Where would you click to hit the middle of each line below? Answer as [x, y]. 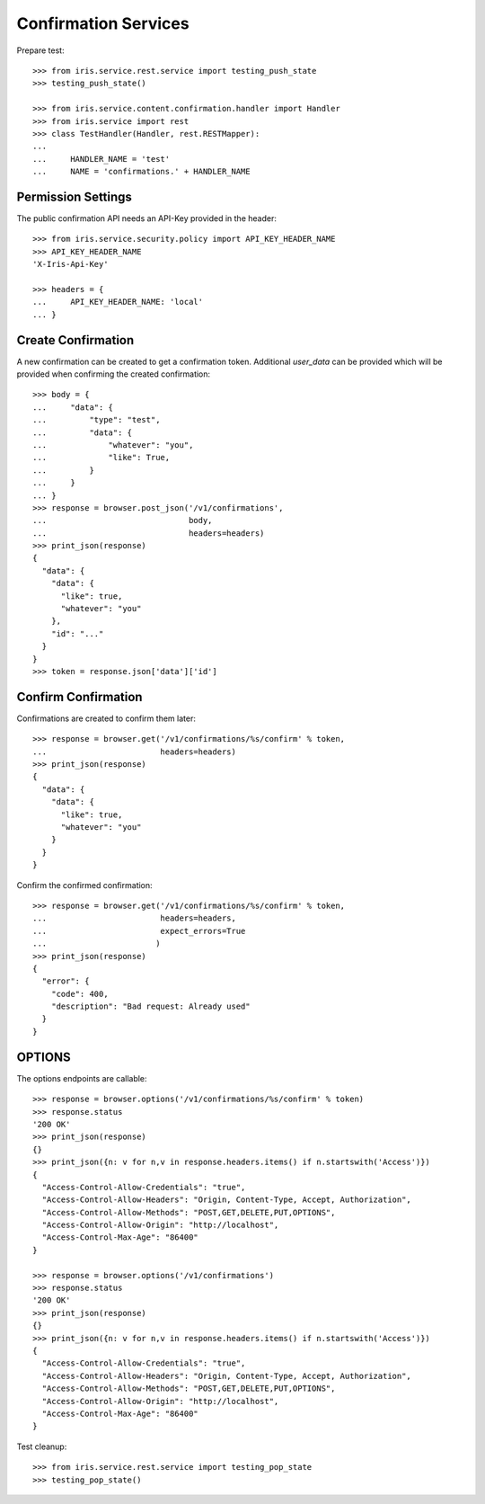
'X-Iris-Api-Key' [71, 264]
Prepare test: [40, 50]
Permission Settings [74, 196]
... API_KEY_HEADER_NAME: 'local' [118, 302]
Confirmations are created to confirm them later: [106, 718]
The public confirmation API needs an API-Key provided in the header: [147, 218]
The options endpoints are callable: [82, 1078]
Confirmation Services [103, 23]
